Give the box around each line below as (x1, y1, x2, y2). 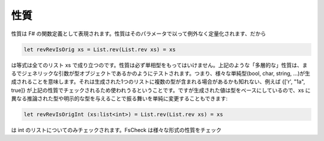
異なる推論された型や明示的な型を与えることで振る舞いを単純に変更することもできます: (11, 95, 228, 102)
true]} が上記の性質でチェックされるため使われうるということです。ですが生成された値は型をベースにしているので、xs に (11, 86, 311, 94)
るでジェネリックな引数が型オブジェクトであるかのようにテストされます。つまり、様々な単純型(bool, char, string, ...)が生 (11, 70, 311, 77)
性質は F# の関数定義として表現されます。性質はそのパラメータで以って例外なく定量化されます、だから (11, 30, 266, 37)
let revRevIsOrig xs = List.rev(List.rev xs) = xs (23, 46, 176, 53)
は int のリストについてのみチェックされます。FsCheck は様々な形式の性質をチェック (11, 127, 222, 134)
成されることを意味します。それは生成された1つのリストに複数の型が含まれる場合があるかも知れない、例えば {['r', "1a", (11, 78, 305, 85)
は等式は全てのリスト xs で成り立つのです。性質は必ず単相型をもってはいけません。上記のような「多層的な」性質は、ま (11, 61, 308, 68)
